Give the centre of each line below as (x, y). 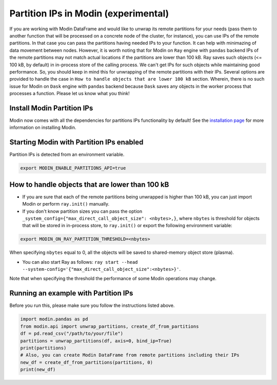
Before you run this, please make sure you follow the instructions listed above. (92, 305)
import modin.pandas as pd (54, 319)
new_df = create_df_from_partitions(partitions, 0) (87, 362)
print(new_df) (38, 370)
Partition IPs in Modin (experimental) (89, 13)
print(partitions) (43, 348)
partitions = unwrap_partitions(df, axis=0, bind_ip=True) (96, 341)
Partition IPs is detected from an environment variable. (67, 155)
